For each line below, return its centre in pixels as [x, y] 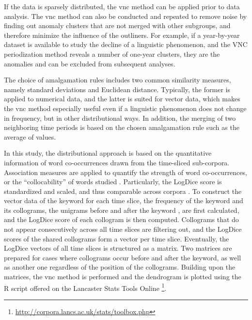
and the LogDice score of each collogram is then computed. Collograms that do [121, 219]
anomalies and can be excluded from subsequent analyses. [90, 63]
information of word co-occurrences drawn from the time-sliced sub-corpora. [117, 162]
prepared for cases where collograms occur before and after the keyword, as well [123, 257]
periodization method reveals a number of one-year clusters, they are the [112, 54]
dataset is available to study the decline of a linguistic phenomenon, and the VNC [126, 44]
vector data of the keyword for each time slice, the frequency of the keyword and [124, 200]
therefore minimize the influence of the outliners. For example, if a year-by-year [122, 35]
